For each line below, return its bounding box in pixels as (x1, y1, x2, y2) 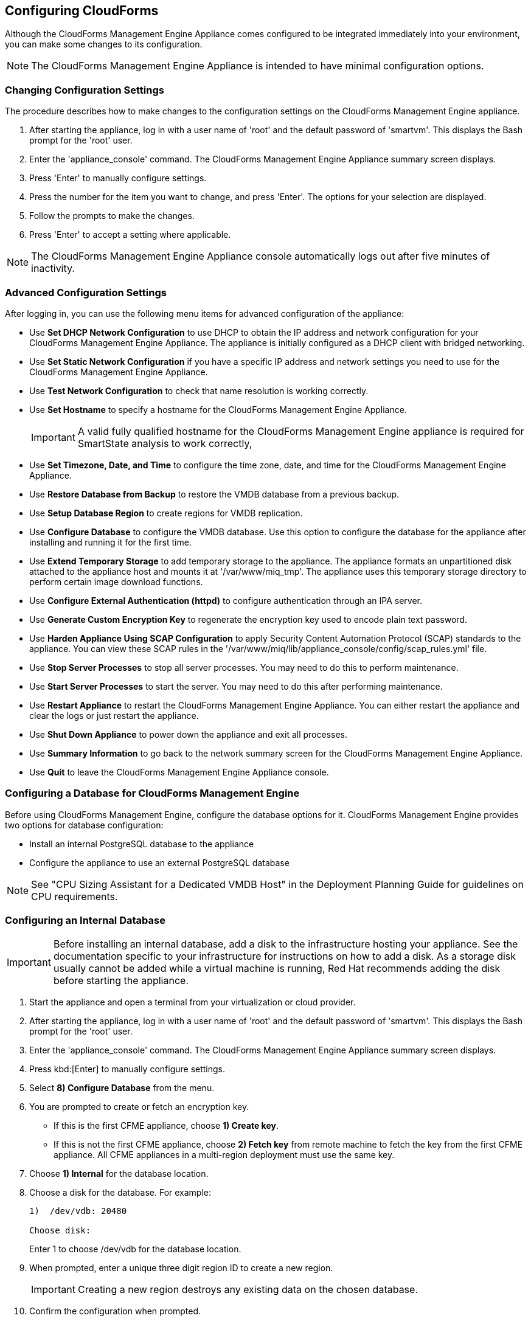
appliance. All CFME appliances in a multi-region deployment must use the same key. (54, 1149, 395, 1160)
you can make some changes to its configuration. (5, 39, 203, 50)
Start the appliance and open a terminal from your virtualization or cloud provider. (29, 997, 356, 1008)
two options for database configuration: (5, 819, 164, 830)
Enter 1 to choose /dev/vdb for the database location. (29, 1244, 241, 1255)
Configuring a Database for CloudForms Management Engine (5, 787, 300, 800)
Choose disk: (29, 1226, 91, 1236)
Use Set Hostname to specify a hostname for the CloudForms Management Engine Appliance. (29, 404, 407, 415)
